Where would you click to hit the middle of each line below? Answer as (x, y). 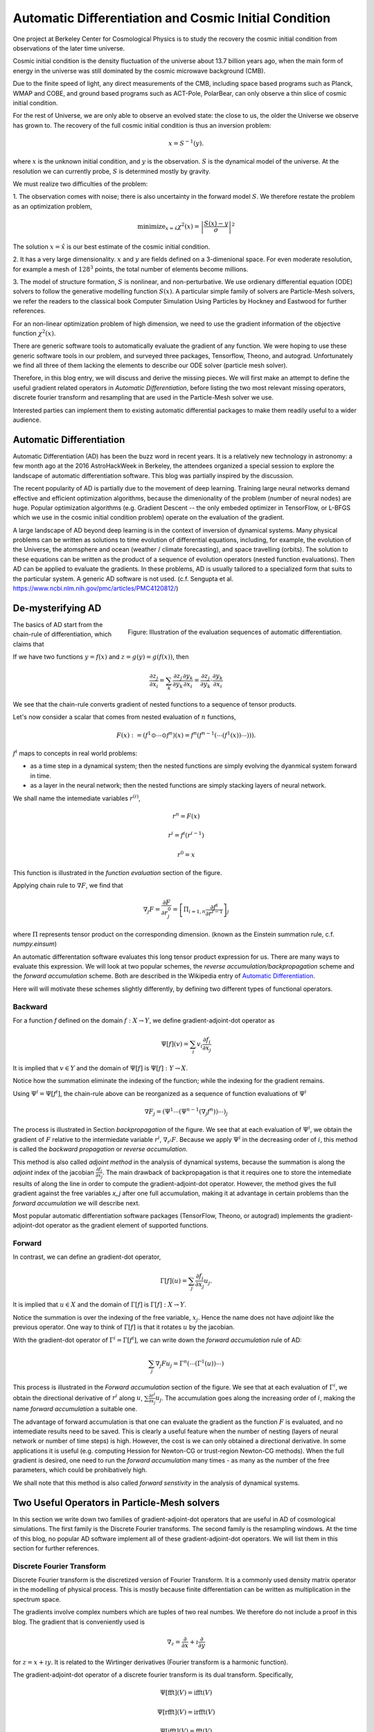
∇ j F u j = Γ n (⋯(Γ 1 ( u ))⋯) (190, 1364)
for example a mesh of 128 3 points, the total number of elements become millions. (131, 268)
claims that (28, 644)
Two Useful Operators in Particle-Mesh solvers (116, 1502)
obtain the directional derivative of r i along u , (78, 1397)
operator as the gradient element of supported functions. (127, 1226)
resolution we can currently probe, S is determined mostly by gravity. (112, 171)
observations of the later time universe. (69, 48)
